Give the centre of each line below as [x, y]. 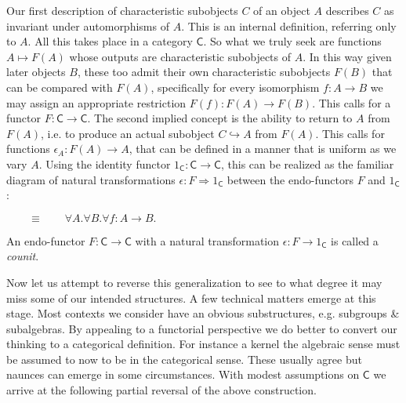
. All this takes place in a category [110, 41]
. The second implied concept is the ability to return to [220, 118]
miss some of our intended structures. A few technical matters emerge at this [191, 298]
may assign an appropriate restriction [96, 102]
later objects [36, 72]
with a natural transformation [207, 240]
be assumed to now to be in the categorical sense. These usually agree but [184, 359]
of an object [282, 10]
